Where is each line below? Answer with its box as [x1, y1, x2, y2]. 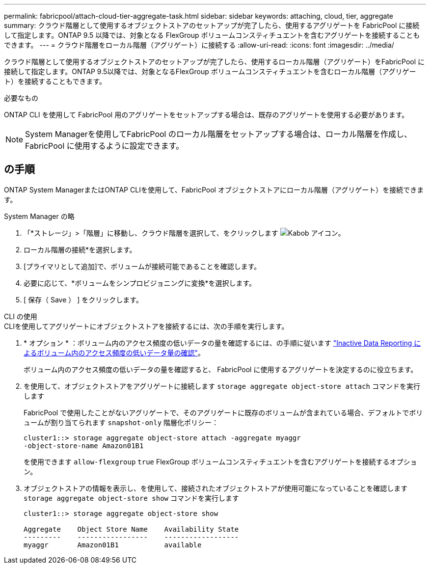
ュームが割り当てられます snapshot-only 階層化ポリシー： [24, 418, 219, 427]
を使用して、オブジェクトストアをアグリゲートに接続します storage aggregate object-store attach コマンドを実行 [24, 381, 420, 390]
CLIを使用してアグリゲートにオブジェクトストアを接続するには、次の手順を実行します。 [4, 322, 289, 330]
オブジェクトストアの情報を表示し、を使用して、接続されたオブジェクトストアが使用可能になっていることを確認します [24, 484, 408, 492]
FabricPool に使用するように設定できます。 [25, 141, 184, 151]
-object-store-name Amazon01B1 [24, 441, 144, 450]
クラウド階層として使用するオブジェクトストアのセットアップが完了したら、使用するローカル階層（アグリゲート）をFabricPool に [4, 57, 425, 66]
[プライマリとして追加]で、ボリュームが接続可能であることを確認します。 [24, 262, 261, 270]
